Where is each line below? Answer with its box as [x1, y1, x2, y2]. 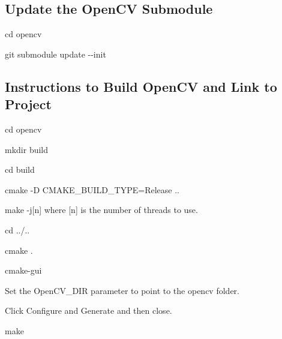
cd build [5, 163, 35, 176]
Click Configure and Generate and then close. [5, 304, 172, 317]
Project [5, 95, 52, 113]
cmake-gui [5, 264, 42, 277]
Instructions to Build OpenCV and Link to [5, 77, 277, 95]
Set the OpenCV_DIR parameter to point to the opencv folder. [5, 284, 239, 296]
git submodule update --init [5, 47, 106, 60]
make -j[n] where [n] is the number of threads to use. [5, 203, 198, 216]
